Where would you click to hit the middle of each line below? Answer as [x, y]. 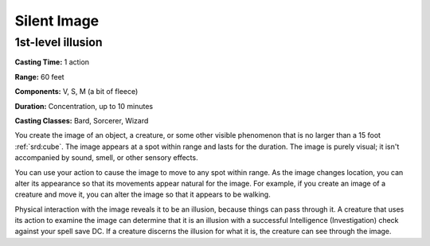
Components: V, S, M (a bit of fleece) [76, 92]
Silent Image [57, 21]
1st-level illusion [59, 42]
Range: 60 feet [39, 76]
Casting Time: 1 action [52, 62]
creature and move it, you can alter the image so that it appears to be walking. [143, 194]
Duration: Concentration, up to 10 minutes [84, 106]
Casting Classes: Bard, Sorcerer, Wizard [82, 120]
